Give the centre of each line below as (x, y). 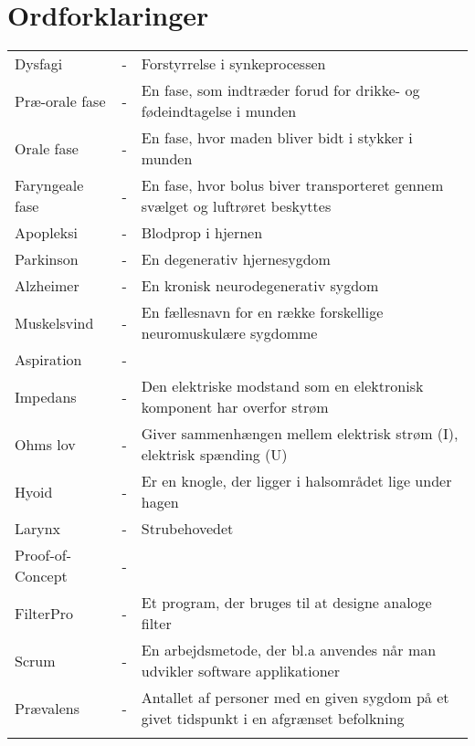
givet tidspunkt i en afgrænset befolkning (273, 719)
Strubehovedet (187, 529)
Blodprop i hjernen (202, 233)
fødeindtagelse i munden (219, 111)
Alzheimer (47, 286)
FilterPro (44, 613)
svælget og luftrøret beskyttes (236, 206)
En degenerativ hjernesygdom (236, 259)
